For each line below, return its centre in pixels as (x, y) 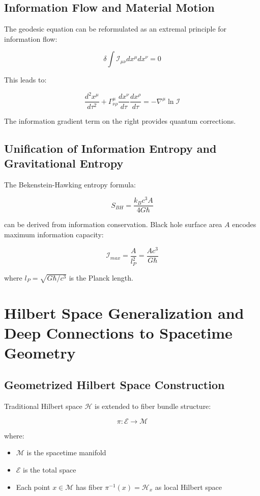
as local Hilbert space (188, 487)
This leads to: (25, 80)
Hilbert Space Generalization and (124, 312)
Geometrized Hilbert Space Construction (114, 385)
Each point (33, 487)
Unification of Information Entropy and (110, 148)
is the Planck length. (101, 277)
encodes (244, 224)
